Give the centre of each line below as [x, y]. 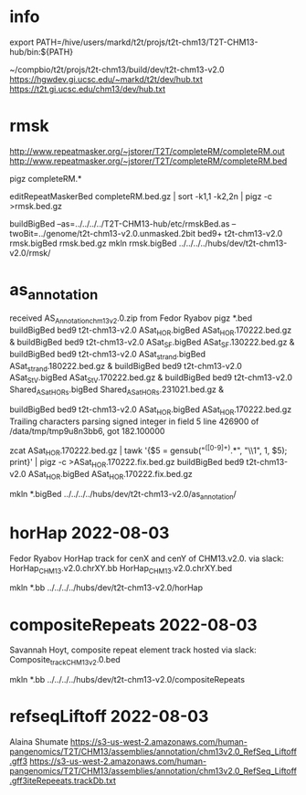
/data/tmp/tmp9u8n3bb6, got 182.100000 [87, 430]
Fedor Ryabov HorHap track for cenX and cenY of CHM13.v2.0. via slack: [147, 558]
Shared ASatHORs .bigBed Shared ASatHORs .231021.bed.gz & [117, 390]
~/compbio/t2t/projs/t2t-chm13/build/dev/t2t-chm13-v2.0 [117, 69]
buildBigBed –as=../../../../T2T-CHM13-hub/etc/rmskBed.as [120, 223]
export [22, 42]
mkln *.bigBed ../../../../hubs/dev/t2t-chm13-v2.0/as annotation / [123, 495]
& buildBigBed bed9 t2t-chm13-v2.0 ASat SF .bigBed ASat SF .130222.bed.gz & [152, 343]
